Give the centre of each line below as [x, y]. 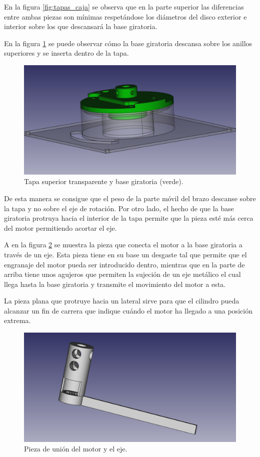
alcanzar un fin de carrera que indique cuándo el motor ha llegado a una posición [128, 310]
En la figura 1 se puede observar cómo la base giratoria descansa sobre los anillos [128, 43]
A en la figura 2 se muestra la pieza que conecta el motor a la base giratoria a [123, 245]
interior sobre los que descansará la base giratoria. [81, 26]
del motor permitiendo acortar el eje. [60, 227]
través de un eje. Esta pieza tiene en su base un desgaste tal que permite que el [125, 254]
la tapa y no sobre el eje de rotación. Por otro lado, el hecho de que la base [119, 208]
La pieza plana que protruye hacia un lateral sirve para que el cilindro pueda [122, 301]
